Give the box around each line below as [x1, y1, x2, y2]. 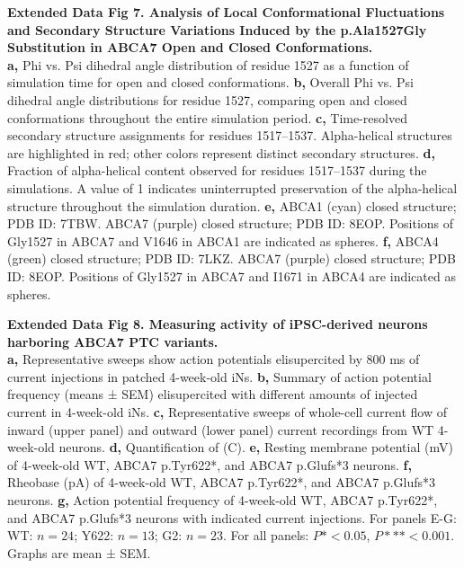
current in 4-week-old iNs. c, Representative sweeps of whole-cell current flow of [7, 403, 448, 422]
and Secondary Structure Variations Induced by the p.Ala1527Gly [7, 20, 427, 39]
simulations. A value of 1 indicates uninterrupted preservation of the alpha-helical [7, 178, 458, 197]
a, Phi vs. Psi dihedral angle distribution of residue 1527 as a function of [7, 55, 409, 74]
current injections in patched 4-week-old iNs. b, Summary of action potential [7, 367, 432, 386]
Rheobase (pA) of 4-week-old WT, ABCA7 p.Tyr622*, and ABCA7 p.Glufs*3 [7, 473, 436, 492]
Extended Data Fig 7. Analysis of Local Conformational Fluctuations [7, 3, 445, 21]
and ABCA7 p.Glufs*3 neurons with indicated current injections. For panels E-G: [7, 508, 457, 527]
